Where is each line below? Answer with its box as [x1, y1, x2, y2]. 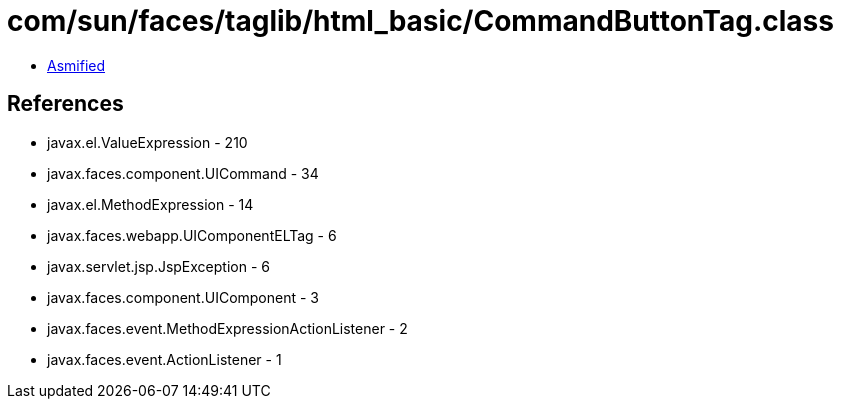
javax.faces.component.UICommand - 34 [47, 164, 319, 182]
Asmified [47, 56, 106, 74]
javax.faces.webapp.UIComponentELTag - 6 [47, 226, 337, 244]
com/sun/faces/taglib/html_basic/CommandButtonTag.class [7, 4, 834, 38]
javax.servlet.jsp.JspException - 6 [47, 257, 270, 275]
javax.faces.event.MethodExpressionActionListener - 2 [47, 319, 408, 337]
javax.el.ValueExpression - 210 [47, 133, 248, 151]
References [7, 91, 124, 117]
